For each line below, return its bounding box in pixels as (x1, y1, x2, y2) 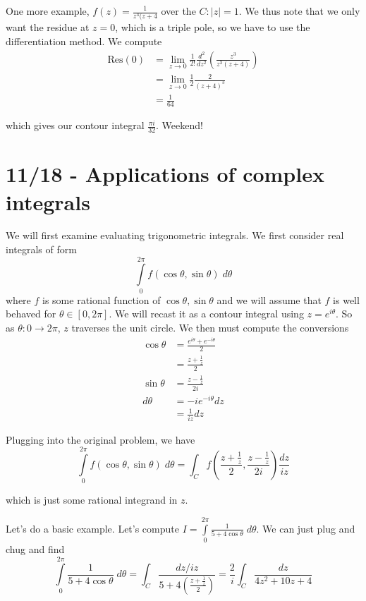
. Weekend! (156, 118, 203, 133)
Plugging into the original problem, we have (6, 432, 195, 447)
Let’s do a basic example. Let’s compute (6, 521, 179, 535)
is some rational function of (42, 292, 161, 307)
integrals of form (6, 242, 77, 257)
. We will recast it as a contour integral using (109, 306, 304, 321)
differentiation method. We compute (6, 33, 162, 48)
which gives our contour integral (6, 118, 145, 133)
